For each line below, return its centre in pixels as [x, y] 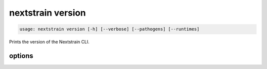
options [21, 56]
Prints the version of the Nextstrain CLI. [49, 42]
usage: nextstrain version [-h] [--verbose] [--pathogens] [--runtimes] [110, 29]
